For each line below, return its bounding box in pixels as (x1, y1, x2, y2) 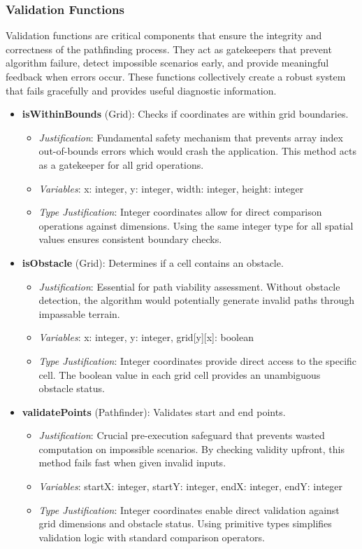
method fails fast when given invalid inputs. (38, 455, 226, 470)
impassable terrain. (38, 306, 120, 321)
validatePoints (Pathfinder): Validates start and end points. (22, 404, 286, 419)
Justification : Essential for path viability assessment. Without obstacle (38, 279, 340, 293)
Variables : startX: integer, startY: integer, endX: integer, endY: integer (38, 479, 343, 494)
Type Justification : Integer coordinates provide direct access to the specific (38, 353, 357, 368)
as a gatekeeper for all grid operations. (38, 157, 204, 172)
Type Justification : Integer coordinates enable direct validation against (38, 502, 340, 517)
